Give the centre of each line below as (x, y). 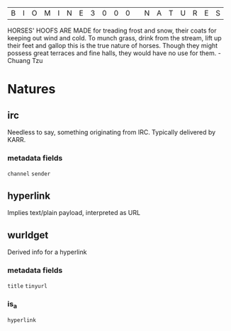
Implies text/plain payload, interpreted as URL (74, 213)
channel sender (29, 174)
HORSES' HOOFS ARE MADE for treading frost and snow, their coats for (112, 30)
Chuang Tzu (25, 60)
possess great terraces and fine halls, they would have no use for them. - (114, 53)
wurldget (28, 235)
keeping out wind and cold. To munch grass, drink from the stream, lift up (114, 38)
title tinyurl (27, 286)
